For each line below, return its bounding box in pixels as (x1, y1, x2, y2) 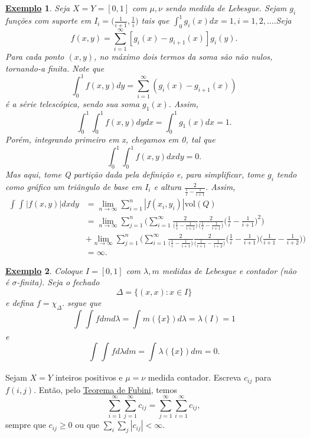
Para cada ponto (5, 50, 64, 63)
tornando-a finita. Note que (5, 62, 105, 74)
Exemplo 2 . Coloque (5, 264, 83, 276)
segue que (67, 297, 102, 309)
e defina (5, 297, 34, 309)
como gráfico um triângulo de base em (5, 181, 142, 193)
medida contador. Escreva (148, 371, 242, 384)
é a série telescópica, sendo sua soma (5, 98, 140, 110)
